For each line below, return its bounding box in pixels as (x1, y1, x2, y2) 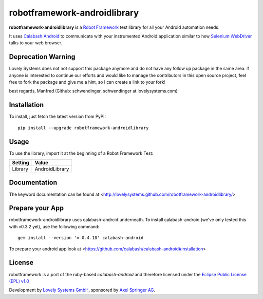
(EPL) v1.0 (9, 278, 29, 284)
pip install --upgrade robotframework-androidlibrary (18, 125, 149, 131)
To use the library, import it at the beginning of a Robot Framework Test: (9, 150, 153, 156)
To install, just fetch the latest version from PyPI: (9, 113, 106, 119)
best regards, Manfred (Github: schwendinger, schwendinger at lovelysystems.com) (9, 88, 178, 94)
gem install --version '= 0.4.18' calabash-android (18, 235, 144, 241)
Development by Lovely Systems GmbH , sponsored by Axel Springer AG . (9, 287, 155, 293)
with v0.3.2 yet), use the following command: (9, 224, 100, 229)
